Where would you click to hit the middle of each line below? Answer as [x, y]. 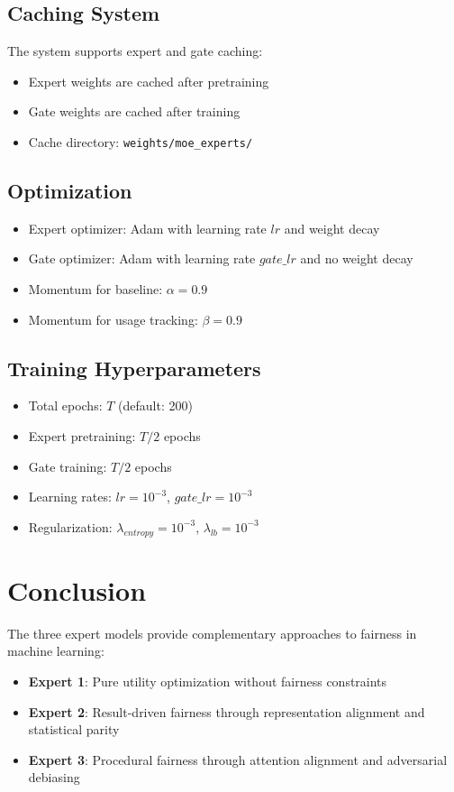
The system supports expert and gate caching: [135, 51]
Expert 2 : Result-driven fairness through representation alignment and [227, 711]
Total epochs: [65, 405]
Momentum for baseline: [95, 289]
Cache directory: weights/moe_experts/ [141, 141]
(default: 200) [155, 405]
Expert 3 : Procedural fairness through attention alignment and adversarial [238, 759]
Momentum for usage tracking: [113, 319]
